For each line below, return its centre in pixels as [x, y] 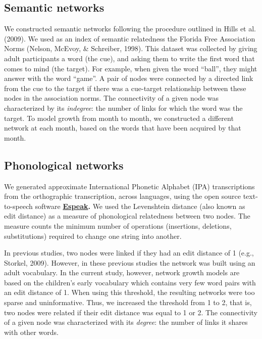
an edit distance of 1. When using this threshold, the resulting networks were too [129, 292]
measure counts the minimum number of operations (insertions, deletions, [118, 225]
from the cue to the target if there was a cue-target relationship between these [125, 88]
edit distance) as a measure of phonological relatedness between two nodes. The [127, 216]
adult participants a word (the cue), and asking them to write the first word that [129, 58]
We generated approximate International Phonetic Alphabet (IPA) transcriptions [129, 186]
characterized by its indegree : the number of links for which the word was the [123, 108]
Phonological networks [64, 165]
